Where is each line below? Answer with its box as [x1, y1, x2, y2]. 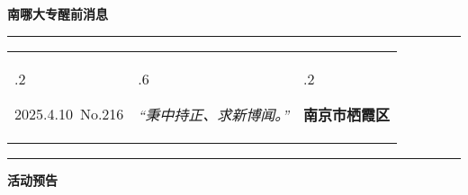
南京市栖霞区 [303, 103, 391, 125]
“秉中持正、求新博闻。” [138, 103, 290, 125]
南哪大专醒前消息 [7, 4, 108, 22]
